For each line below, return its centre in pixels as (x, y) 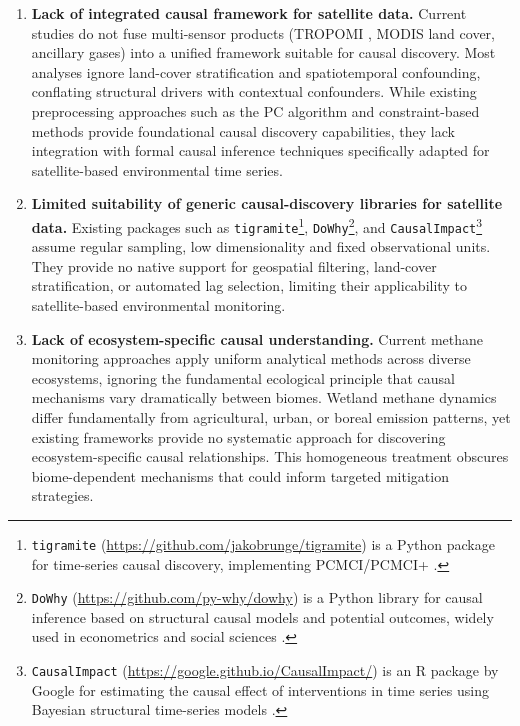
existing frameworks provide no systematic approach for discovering (238, 436)
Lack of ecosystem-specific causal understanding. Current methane (257, 338)
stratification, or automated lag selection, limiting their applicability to (249, 285)
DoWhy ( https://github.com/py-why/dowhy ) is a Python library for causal (257, 597)
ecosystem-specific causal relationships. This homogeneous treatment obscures (270, 456)
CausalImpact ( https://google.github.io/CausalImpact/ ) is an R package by (265, 670)
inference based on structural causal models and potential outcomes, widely (262, 616)
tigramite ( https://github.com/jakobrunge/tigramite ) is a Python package (263, 543)
